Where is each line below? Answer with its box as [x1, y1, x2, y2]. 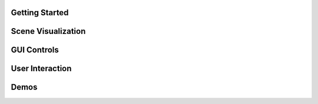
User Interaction [11, 64, 72, 74]
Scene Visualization [11, 26, 86, 36]
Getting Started [11, 8, 69, 18]
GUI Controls [11, 45, 59, 55]
